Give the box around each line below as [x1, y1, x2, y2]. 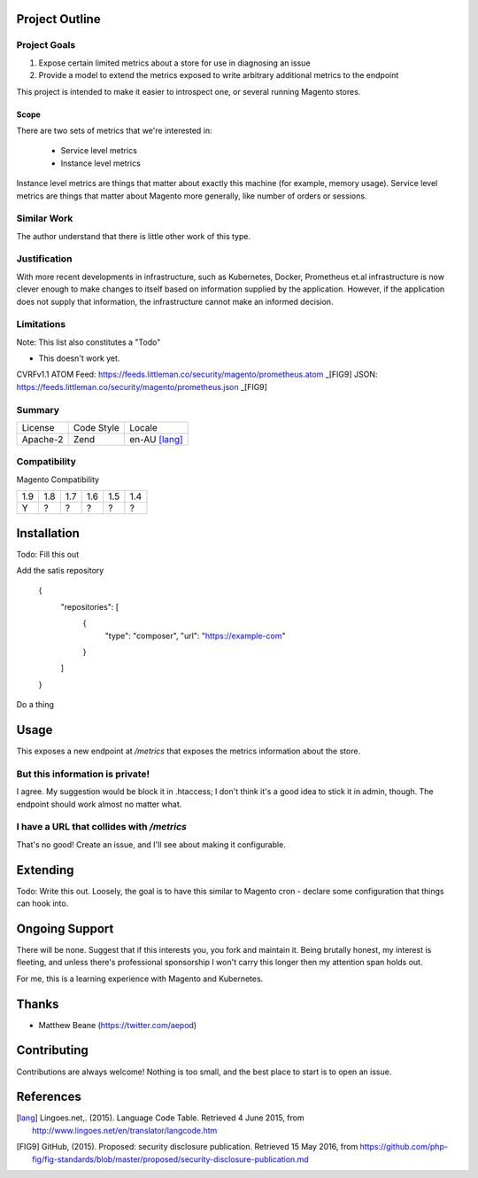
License [21, 422, 55, 434]
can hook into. [16, 898, 69, 909]
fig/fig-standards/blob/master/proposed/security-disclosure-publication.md [32, 1153, 309, 1165]
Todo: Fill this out [16, 549, 80, 559]
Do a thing [16, 699, 55, 710]
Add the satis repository [16, 566, 104, 576]
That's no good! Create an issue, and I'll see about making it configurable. [16, 839, 287, 850]
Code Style [73, 422, 119, 434]
